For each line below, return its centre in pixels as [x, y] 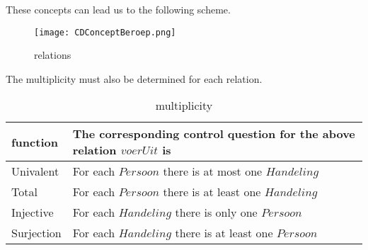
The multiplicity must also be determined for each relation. [134, 78]
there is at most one [213, 171]
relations [53, 55]
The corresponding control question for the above [214, 134]
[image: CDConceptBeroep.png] [105, 32]
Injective [33, 212]
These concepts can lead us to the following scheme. [118, 9]
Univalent [35, 171]
